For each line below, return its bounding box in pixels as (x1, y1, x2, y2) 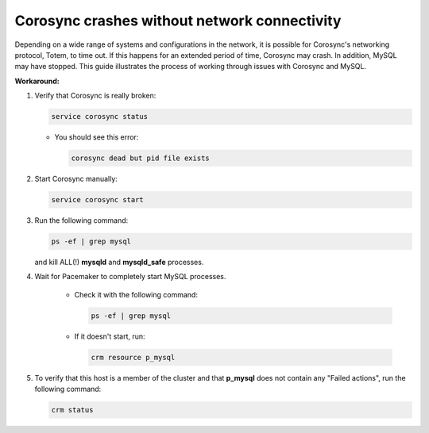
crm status (51, 405, 94, 415)
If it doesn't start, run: (74, 331, 146, 341)
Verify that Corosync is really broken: (34, 91, 157, 101)
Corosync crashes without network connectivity (14, 12, 342, 29)
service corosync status (51, 112, 149, 121)
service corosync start (51, 195, 145, 205)
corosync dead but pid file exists (71, 154, 210, 163)
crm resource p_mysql (91, 353, 176, 362)
